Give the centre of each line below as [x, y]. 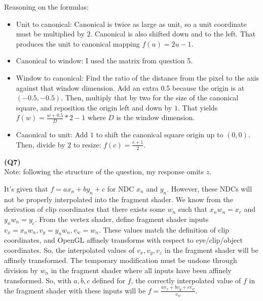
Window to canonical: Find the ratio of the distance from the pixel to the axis [137, 77]
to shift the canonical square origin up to [160, 135]
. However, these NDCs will [210, 188]
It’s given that [26, 188]
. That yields [198, 107]
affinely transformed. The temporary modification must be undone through [121, 260]
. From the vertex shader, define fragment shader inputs [122, 219]
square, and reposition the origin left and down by [94, 107]
